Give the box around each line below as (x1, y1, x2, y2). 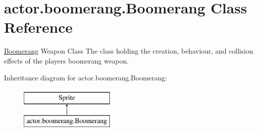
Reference (4, 17, 73, 37)
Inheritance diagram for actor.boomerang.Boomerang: (4, 72, 167, 82)
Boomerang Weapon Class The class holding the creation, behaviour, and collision (4, 46, 254, 56)
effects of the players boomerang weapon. (4, 55, 129, 65)
